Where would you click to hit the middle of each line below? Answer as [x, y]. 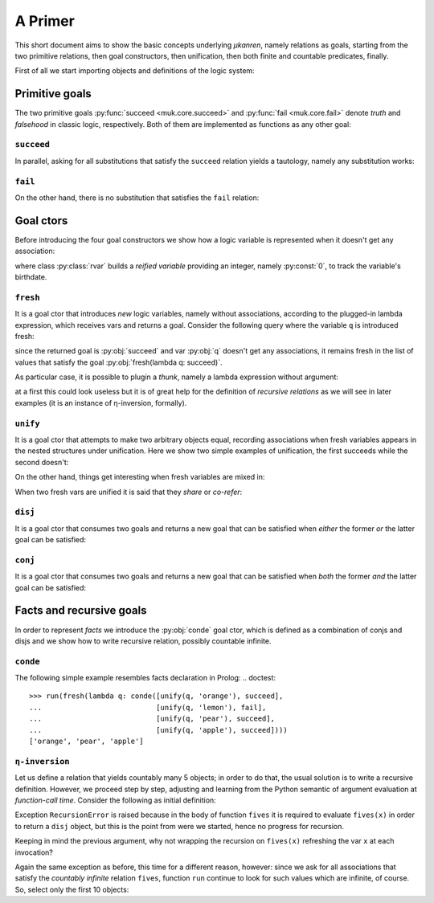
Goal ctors [41, 221]
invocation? [34, 852]
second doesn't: [42, 462]
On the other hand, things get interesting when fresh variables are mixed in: [140, 477]
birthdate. [31, 276]
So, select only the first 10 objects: [72, 889]
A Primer [45, 21]
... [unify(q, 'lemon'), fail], [148, 707]
